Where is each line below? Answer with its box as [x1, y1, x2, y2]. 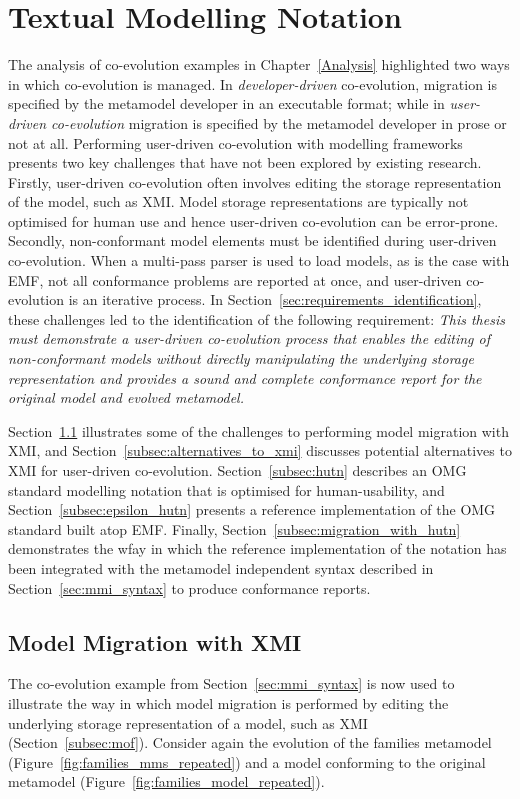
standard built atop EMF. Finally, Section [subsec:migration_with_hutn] [8, 518, 461, 539]
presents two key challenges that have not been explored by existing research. [8, 152, 482, 173]
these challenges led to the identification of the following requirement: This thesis [8, 308, 505, 329]
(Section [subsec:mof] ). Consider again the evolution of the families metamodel [8, 732, 492, 753]
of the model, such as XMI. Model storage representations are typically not [8, 191, 469, 212]
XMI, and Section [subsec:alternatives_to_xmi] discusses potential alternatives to [8, 440, 512, 461]
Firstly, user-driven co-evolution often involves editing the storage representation [8, 171, 502, 192]
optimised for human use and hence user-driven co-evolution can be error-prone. [8, 210, 499, 231]
